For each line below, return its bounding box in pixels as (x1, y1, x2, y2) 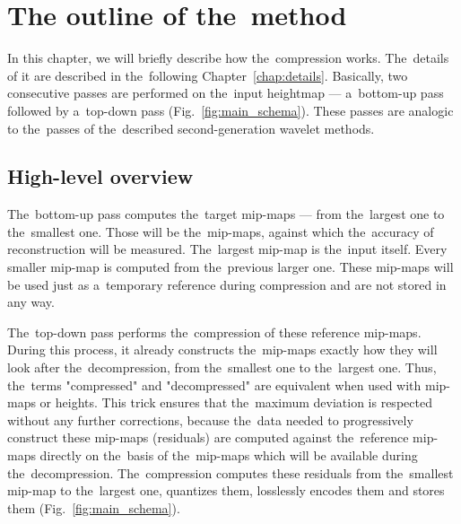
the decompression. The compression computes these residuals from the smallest (7, 463, 454, 482)
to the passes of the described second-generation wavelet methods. (7, 118, 375, 137)
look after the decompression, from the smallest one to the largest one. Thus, (7, 358, 437, 377)
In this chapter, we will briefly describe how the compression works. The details (7, 48, 449, 67)
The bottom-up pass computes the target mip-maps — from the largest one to (7, 205, 445, 223)
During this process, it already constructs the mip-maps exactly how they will (7, 340, 438, 359)
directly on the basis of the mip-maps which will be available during (39, 446, 418, 465)
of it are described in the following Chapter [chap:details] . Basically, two (7, 65, 408, 84)
